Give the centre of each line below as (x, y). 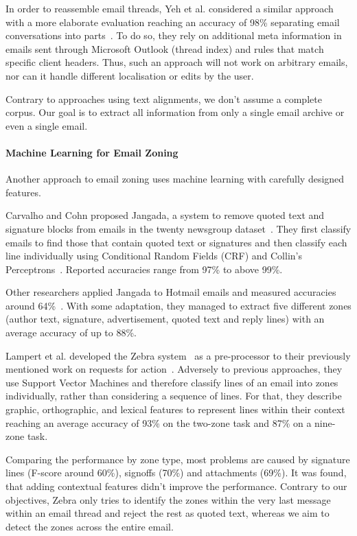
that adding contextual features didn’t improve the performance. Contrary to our (176, 486)
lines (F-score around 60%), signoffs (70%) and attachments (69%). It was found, (176, 473)
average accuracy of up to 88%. (71, 333)
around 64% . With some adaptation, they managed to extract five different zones (178, 305)
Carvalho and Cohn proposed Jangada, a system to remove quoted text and (165, 215)
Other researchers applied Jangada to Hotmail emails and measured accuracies (171, 292)
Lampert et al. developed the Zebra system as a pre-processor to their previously (178, 355)
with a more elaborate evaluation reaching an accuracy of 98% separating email (173, 22)
